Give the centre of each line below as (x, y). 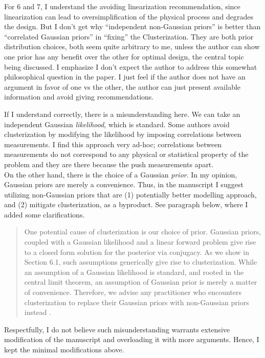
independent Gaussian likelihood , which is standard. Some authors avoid (117, 124)
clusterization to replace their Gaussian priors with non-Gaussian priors (137, 302)
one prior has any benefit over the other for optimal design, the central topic (124, 56)
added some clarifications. (45, 214)
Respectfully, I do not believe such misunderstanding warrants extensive (117, 329)
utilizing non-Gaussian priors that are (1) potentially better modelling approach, (130, 194)
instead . (38, 312)
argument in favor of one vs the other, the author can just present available (123, 86)
